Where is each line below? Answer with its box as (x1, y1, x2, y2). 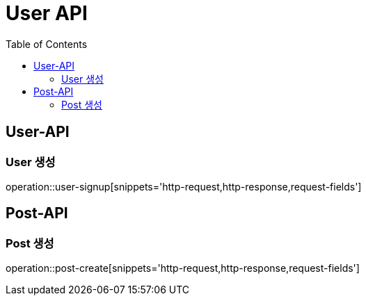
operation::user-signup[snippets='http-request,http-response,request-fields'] (6, 180, 362, 193)
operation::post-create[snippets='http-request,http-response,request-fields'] (6, 262, 360, 275)
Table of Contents (6, 38, 88, 50)
